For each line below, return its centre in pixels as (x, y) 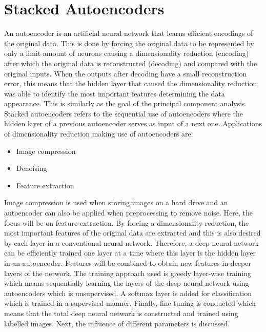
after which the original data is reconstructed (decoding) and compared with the (131, 63)
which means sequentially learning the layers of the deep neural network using (127, 283)
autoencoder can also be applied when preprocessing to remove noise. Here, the (129, 213)
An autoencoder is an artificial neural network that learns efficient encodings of (129, 33)
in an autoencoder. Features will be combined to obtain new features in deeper (128, 263)
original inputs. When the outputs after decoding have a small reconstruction (126, 73)
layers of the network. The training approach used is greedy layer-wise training (128, 273)
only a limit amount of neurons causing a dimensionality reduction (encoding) (127, 53)
